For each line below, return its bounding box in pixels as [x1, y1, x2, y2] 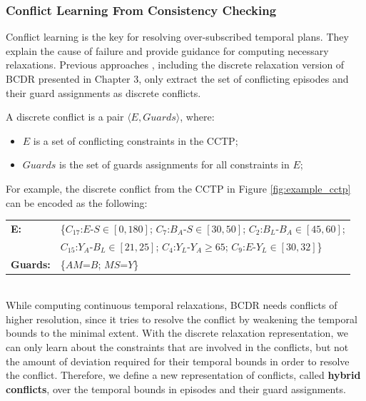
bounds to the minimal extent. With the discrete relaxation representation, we [6, 325, 348, 340]
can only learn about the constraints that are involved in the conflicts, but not [6, 340, 349, 355]
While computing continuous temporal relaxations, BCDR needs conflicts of [6, 298, 337, 313]
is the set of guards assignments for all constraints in [59, 157, 290, 172]
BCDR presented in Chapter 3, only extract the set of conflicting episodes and [6, 71, 349, 86]
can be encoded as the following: [6, 195, 148, 210]
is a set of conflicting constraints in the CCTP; [33, 133, 238, 148]
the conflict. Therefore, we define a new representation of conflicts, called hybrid [6, 367, 361, 382]
